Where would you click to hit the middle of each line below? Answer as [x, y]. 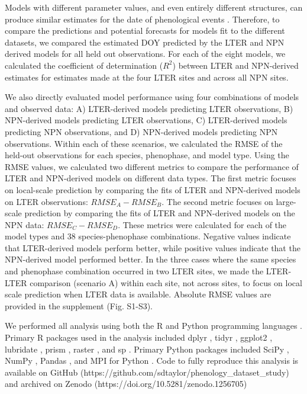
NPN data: [25, 224]
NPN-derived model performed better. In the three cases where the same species [151, 259]
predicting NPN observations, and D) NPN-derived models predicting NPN [141, 131]
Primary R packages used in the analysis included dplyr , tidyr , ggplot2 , [139, 337]
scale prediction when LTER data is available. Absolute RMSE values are [138, 294]
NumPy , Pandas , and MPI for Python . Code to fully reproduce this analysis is [152, 361]
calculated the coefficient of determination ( [84, 65]
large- [286, 201]
